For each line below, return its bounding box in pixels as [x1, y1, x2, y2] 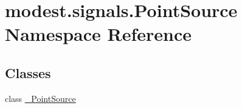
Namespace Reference [5, 21, 192, 46]
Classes [5, 63, 51, 82]
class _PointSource [5, 92, 76, 104]
